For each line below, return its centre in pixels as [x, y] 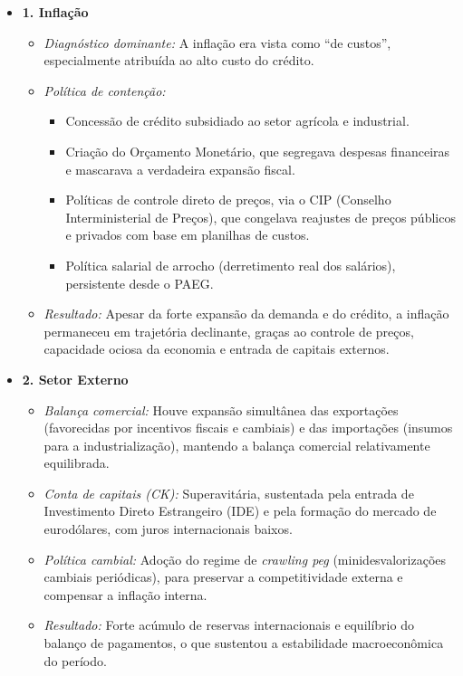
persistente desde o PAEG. [140, 283]
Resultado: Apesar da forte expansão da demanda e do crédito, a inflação [246, 314]
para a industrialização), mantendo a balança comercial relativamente [237, 445]
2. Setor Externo [75, 379]
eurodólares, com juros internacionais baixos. [168, 529]
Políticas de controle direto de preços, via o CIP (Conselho [228, 200]
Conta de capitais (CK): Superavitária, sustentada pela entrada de [229, 493]
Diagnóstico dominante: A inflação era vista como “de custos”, [217, 42]
